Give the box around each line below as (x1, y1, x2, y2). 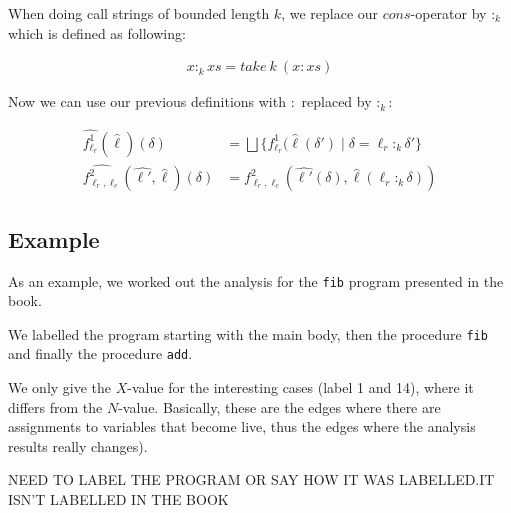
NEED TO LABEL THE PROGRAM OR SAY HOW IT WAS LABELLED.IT (8, 469, 495, 490)
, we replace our (281, 3, 379, 23)
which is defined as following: (8, 22, 186, 43)
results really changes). (8, 435, 148, 456)
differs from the (8, 396, 103, 417)
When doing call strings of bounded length (8, 3, 270, 23)
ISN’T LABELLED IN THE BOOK (8, 489, 229, 510)
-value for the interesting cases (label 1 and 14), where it (127, 377, 474, 398)
